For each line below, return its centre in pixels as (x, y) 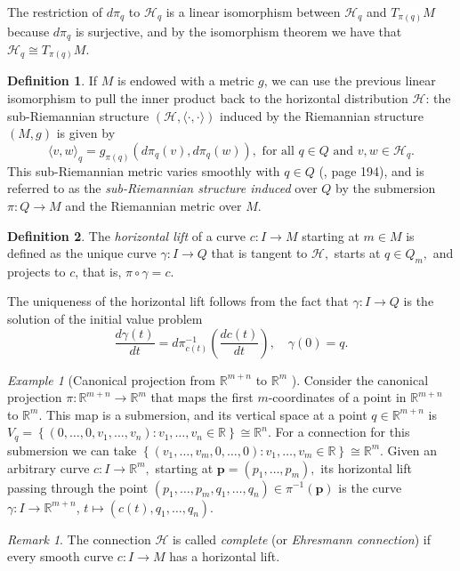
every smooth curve (61, 556)
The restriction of (55, 12)
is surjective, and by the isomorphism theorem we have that (238, 31)
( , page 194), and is (371, 170)
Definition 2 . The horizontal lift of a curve (127, 235)
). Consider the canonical (360, 379)
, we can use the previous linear (350, 80)
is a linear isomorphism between (253, 12)
